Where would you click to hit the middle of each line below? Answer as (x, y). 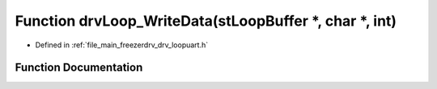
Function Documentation (79, 68)
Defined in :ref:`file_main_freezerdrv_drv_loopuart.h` (122, 45)
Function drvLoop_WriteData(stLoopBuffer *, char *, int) (206, 21)
